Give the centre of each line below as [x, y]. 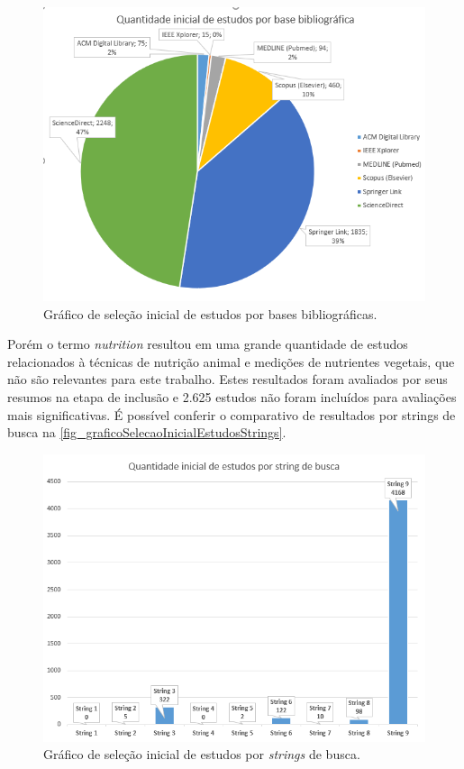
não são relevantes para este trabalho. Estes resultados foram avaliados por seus [227, 379]
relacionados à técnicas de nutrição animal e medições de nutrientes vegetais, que [231, 361]
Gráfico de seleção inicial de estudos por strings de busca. [202, 754]
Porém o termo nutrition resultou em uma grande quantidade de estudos [208, 344]
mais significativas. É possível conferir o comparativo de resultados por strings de [232, 414]
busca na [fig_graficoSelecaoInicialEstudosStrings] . [147, 432]
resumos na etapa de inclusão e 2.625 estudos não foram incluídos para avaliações [232, 397]
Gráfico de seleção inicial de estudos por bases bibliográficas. [210, 313]
